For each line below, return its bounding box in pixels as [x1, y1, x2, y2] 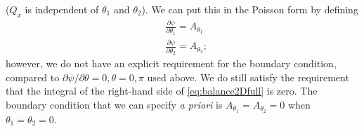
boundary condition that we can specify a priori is [6, 97, 223, 111]
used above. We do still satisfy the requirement [147, 69, 349, 84]
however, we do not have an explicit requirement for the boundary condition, [6, 55, 337, 70]
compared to [6, 69, 60, 84]
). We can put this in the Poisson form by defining [141, 2, 358, 16]
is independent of [25, 2, 99, 16]
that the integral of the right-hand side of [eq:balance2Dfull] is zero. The [6, 83, 318, 98]
